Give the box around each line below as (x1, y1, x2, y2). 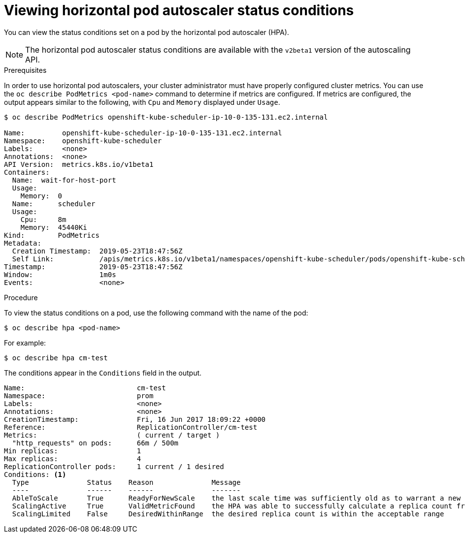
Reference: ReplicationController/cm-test (4, 423, 258, 431)
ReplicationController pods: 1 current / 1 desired (4, 462, 224, 471)
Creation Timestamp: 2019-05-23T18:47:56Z (12, 247, 183, 255)
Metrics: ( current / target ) (4, 431, 220, 439)
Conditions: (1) (4, 470, 66, 478)
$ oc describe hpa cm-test (4, 353, 108, 362)
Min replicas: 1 (4, 446, 141, 455)
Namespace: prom (4, 391, 154, 400)
